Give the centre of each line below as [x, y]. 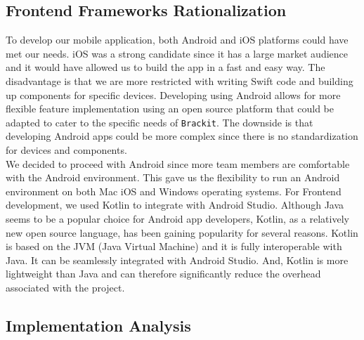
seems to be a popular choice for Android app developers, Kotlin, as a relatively [177, 218]
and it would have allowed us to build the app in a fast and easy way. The [165, 67]
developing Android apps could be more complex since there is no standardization [182, 136]
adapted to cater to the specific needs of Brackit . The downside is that [160, 122]
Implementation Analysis [98, 325]
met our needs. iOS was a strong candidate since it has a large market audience [177, 53]
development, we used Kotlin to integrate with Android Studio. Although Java [175, 205]
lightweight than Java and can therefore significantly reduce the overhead [163, 274]
